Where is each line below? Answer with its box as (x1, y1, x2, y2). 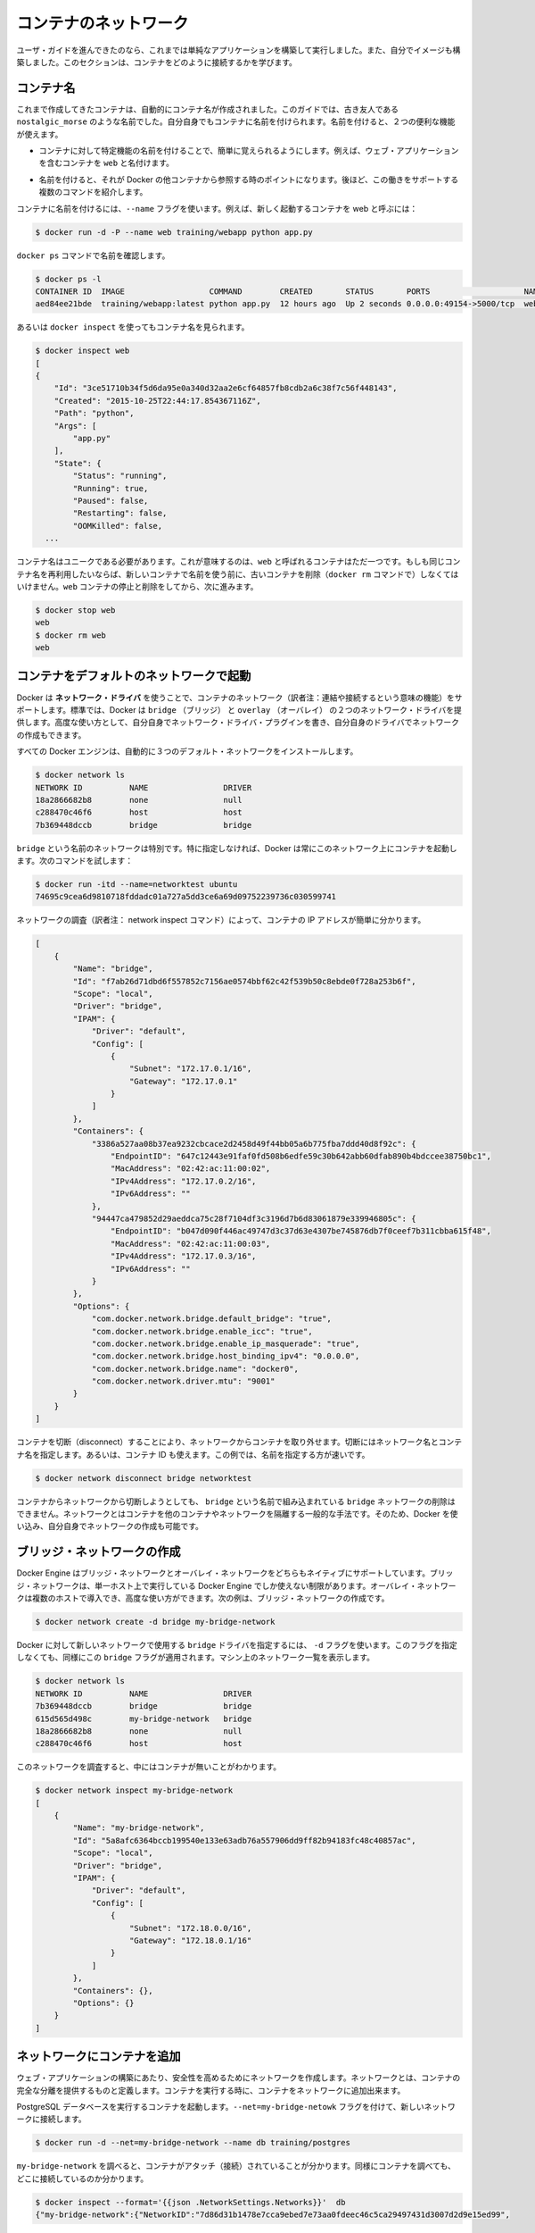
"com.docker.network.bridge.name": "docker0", (91, 1363, 299, 1374)
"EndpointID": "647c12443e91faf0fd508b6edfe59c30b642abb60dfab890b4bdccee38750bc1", (110, 1151, 492, 1161)
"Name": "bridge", (72, 964, 153, 974)
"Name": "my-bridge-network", (72, 1823, 205, 1833)
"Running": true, (72, 483, 149, 493)
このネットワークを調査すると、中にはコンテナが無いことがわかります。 (16, 1761, 282, 1772)
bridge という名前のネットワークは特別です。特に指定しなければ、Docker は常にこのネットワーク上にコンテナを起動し (16, 842, 458, 853)
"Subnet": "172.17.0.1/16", (129, 1064, 252, 1074)
